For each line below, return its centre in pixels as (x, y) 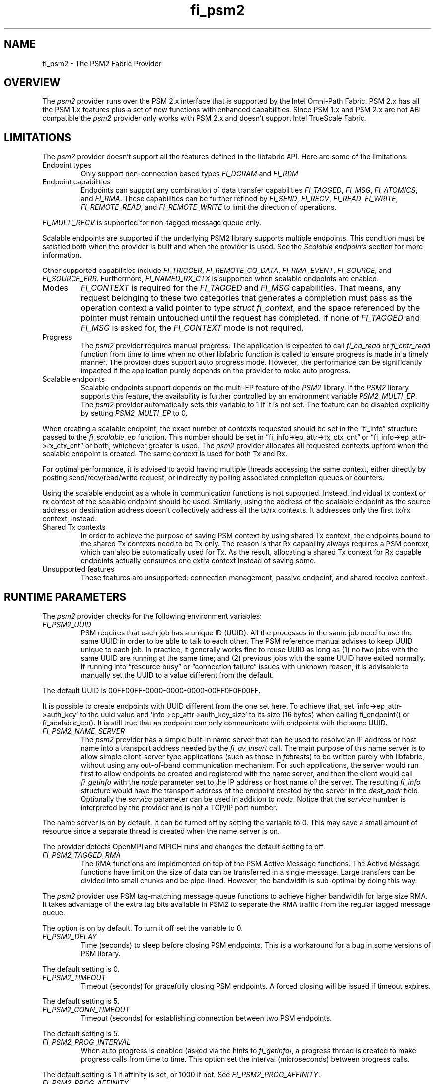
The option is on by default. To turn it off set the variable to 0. (143, 928)
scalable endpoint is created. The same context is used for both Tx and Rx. (165, 454)
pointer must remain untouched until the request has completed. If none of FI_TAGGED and (250, 318)
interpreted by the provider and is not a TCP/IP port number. (179, 808)
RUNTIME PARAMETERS (65, 597)
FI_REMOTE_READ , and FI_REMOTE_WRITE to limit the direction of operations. (209, 207)
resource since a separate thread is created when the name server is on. (161, 831)
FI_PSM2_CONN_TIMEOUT (86, 1010)
